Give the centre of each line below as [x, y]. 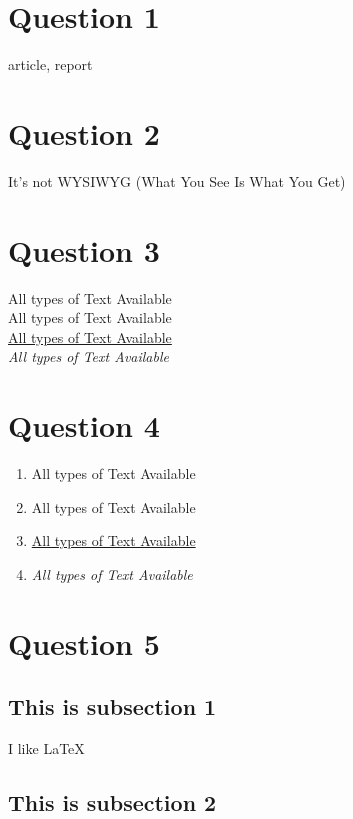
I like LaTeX [46, 748]
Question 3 [84, 249]
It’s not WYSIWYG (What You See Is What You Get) [177, 180]
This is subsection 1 [112, 706]
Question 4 [84, 425]
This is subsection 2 [112, 802]
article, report [50, 64]
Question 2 [84, 132]
